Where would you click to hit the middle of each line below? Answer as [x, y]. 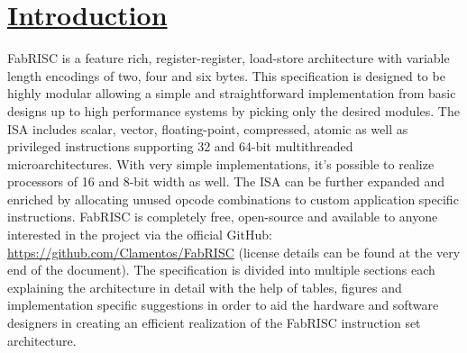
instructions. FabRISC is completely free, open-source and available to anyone [223, 217]
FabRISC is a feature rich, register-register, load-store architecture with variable [229, 58]
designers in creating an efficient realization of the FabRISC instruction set [214, 323]
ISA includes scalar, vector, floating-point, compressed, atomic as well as [208, 128]
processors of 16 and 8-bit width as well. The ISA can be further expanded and [226, 181]
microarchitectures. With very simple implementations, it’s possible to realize [221, 163]
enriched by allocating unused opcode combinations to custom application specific [233, 199]
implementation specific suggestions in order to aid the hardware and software [223, 305]
